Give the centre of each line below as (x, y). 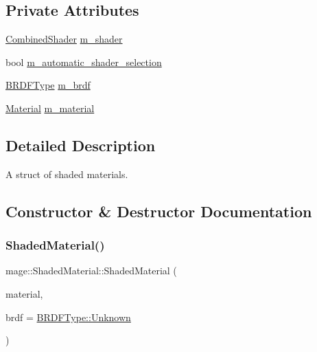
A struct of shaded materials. (67, 174)
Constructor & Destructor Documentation (159, 211)
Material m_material (50, 108)
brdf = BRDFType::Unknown (68, 317)
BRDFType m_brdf (48, 85)
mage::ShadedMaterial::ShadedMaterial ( (91, 271)
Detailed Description (81, 145)
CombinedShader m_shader (64, 39)
